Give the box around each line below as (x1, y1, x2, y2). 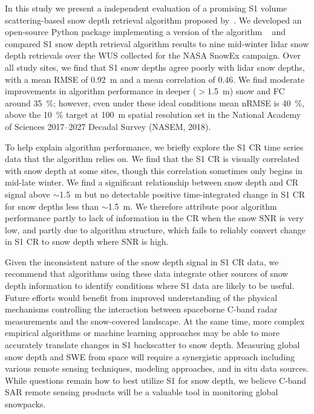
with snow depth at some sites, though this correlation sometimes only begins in (5, 164, 303, 176)
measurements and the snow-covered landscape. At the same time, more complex (5, 314, 305, 327)
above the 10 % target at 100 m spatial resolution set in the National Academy (5, 108, 301, 121)
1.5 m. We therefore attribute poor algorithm (108, 199, 277, 212)
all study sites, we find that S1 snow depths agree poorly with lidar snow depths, (5, 60, 305, 73)
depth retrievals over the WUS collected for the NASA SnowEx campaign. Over (5, 49, 301, 62)
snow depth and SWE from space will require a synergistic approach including (5, 350, 295, 363)
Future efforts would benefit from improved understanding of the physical (5, 291, 278, 303)
